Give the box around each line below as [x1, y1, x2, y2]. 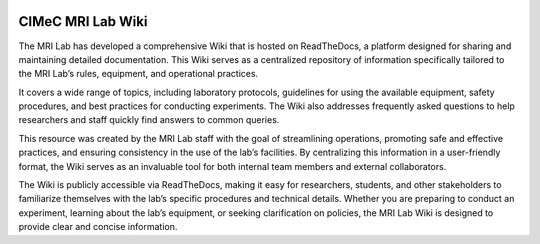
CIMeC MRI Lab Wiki [18, 13, 148, 30]
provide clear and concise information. [18, 221, 178, 233]
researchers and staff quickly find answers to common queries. [18, 114, 280, 126]
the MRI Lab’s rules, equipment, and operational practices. [18, 68, 259, 80]
